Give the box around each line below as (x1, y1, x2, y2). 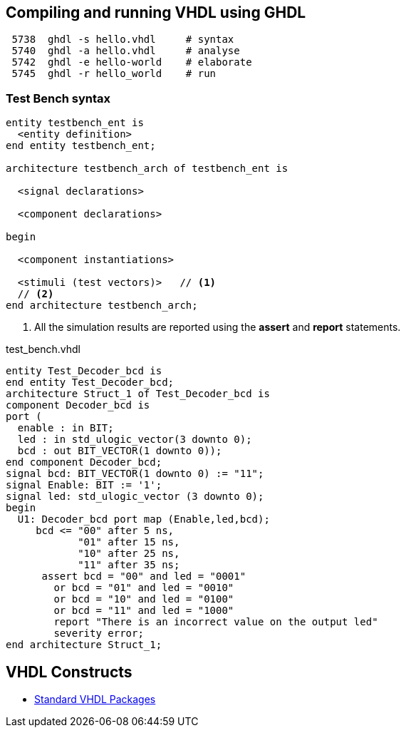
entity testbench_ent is (6, 117, 144, 129)
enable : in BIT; (17, 422, 114, 434)
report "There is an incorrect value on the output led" (53, 616, 378, 628)
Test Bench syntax (6, 91, 111, 106)
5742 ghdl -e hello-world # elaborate (11, 56, 252, 68)
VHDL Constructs (6, 662, 132, 681)
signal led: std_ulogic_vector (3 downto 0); (6, 491, 264, 503)
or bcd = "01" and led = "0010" (53, 582, 234, 594)
